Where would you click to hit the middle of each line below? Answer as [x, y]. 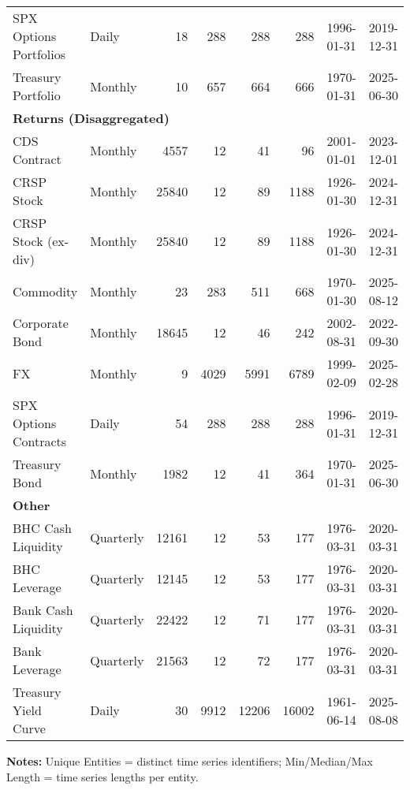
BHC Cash [42, 528]
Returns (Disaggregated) [91, 118]
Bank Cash [43, 610]
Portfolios [39, 54]
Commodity [45, 291]
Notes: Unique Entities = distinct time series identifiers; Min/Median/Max [190, 761]
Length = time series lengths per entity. [102, 776]
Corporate [41, 323]
